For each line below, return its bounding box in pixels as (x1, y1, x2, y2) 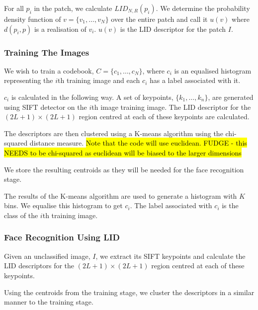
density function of (4, 14, 61, 24)
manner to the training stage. (4, 297, 93, 307)
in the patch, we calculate (34, 3, 112, 13)
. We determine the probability (156, 3, 250, 13)
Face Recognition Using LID (4, 231, 120, 243)
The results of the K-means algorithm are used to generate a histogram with (4, 190, 237, 201)
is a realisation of (34, 23, 86, 34)
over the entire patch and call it (111, 14, 208, 24)
